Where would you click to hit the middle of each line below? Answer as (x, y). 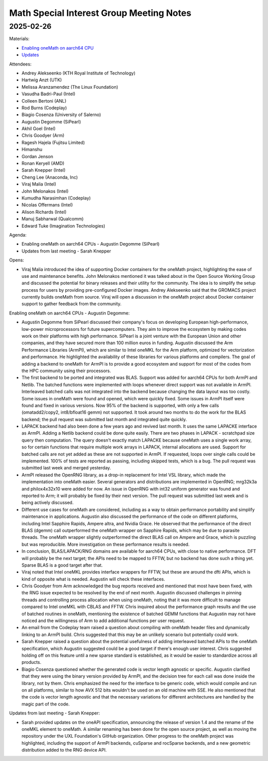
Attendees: (20, 64)
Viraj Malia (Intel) (39, 184)
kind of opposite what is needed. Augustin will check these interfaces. (93, 579)
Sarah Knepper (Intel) (43, 170)
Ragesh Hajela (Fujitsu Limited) (53, 142)
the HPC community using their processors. (66, 371)
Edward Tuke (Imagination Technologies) (63, 226)
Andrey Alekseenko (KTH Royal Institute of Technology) (79, 73)
